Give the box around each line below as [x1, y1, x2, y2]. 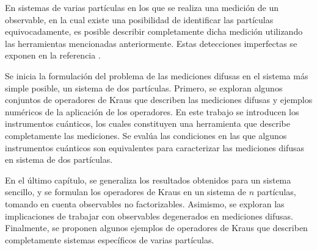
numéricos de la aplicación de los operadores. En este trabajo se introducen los [5, 105, 299, 118]
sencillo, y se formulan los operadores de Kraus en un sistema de [5, 185, 246, 198]
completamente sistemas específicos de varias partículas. [5, 233, 214, 246]
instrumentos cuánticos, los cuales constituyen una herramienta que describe [5, 117, 290, 130]
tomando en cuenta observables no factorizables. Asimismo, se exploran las [5, 197, 285, 210]
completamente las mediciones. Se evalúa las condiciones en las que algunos [5, 129, 287, 141]
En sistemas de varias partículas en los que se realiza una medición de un [5, 1, 279, 13]
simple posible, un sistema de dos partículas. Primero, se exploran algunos [5, 81, 283, 94]
